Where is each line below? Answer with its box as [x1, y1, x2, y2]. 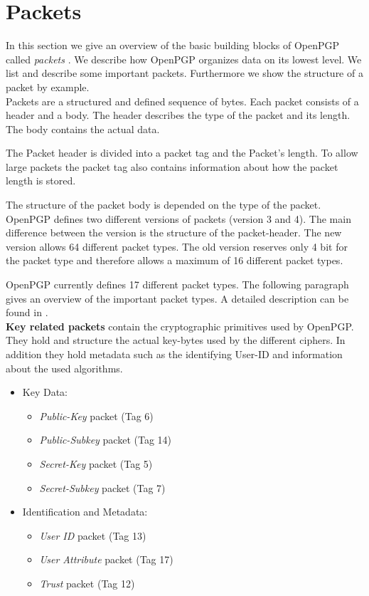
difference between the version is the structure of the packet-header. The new [6, 225, 342, 240]
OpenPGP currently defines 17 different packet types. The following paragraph [6, 277, 349, 292]
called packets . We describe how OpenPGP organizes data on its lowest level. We [6, 51, 362, 66]
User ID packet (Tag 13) [39, 528, 146, 543]
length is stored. [6, 173, 76, 188]
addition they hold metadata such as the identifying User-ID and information [6, 347, 343, 361]
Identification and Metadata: [22, 504, 148, 519]
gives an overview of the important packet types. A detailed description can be [6, 291, 349, 305]
